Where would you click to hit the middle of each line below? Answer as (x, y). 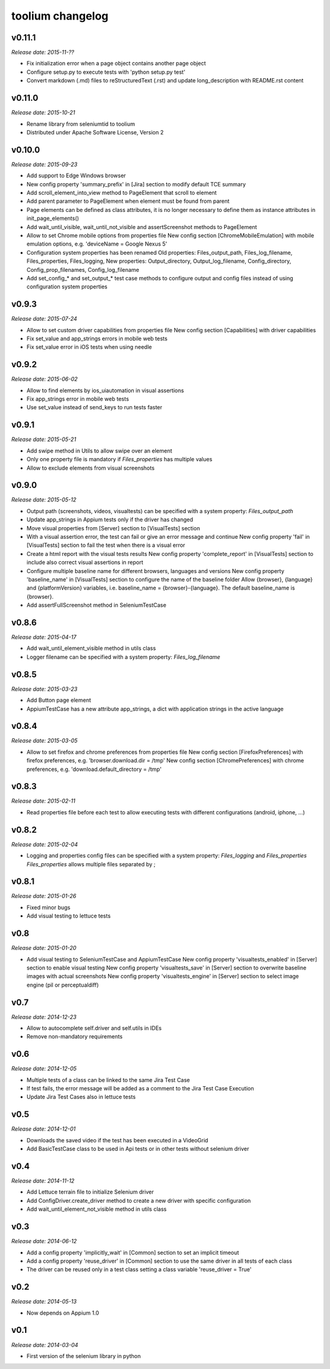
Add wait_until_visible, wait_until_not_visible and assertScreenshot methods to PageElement (142, 227)
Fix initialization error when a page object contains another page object (116, 64)
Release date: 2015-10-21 (43, 112)
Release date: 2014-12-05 (44, 1068)
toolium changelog (60, 16)
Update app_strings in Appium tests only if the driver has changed (110, 520)
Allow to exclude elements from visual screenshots (91, 468)
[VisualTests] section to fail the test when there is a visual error (106, 545)
